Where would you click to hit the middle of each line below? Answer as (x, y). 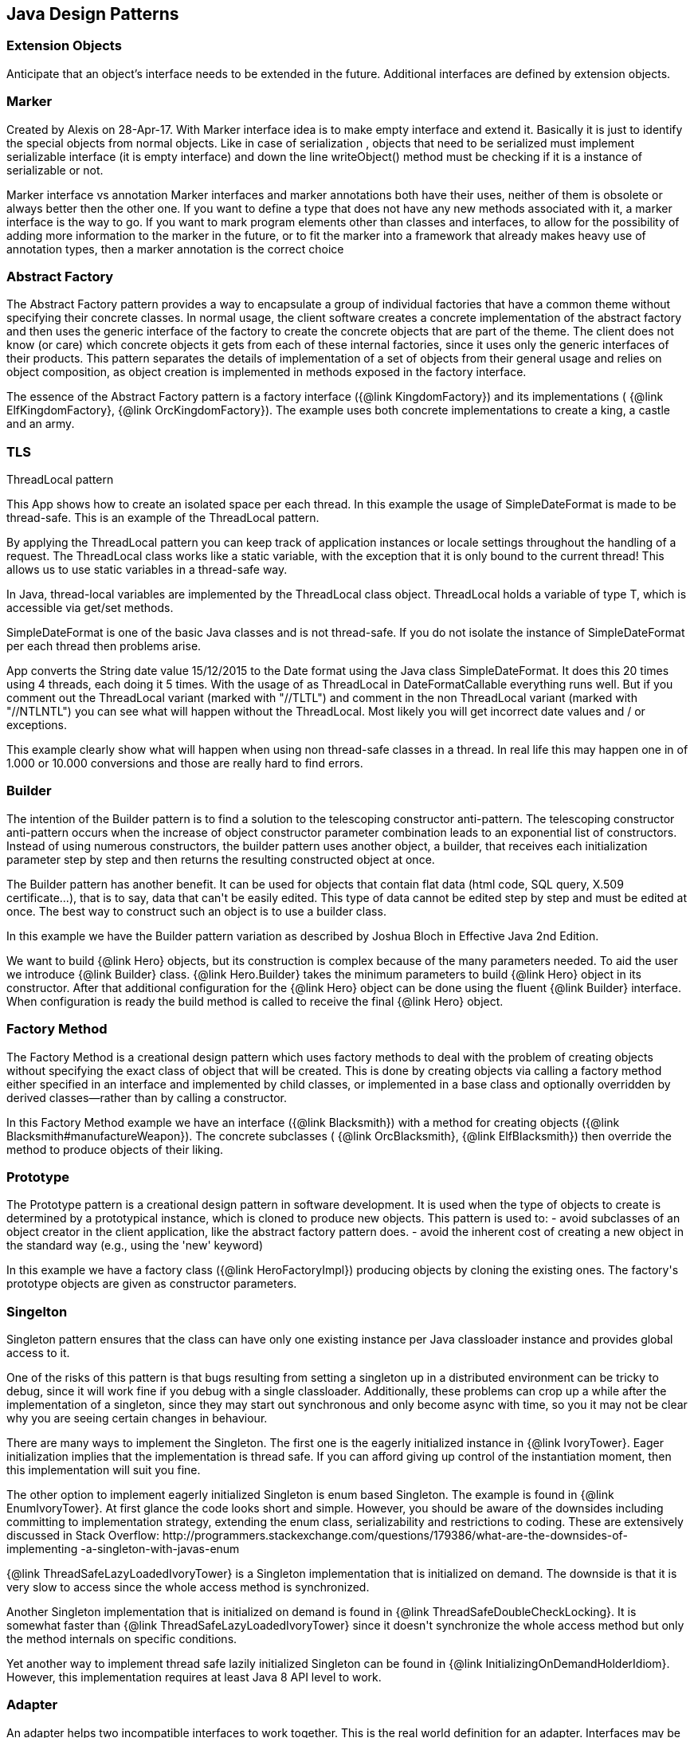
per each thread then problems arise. (104, 646)
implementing (42, 1549)
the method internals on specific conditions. (122, 1639)
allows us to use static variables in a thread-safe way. (147, 570)
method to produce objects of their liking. (115, 1149)
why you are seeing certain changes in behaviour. (137, 1418)
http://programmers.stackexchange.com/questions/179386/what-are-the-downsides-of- (395, 1536)
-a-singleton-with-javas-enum (160, 1549)
